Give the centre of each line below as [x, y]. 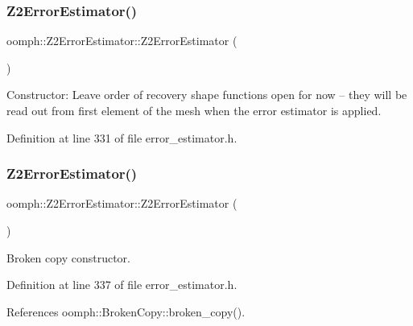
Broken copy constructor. [68, 257]
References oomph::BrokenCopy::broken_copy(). [126, 311]
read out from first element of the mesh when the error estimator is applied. [194, 110]
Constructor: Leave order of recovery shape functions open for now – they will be [207, 95]
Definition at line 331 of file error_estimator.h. [122, 137]
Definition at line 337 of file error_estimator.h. [122, 285]
